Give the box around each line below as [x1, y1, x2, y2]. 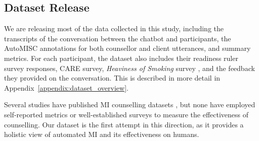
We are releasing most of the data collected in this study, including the [4, 23, 224, 34]
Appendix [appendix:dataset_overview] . [4, 82, 128, 93]
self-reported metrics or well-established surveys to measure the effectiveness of [4, 109, 249, 119]
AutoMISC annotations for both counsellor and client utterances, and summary [4, 43, 251, 53]
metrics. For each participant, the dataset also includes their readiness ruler [4, 52, 238, 63]
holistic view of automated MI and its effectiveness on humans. [4, 129, 199, 139]
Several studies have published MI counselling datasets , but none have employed [4, 99, 255, 110]
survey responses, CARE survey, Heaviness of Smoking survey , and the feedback [4, 62, 255, 73]
